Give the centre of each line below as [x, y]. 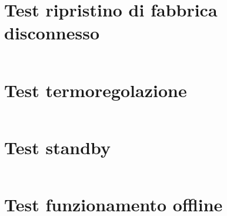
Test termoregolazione [96, 90]
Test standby [58, 147]
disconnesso [52, 33]
